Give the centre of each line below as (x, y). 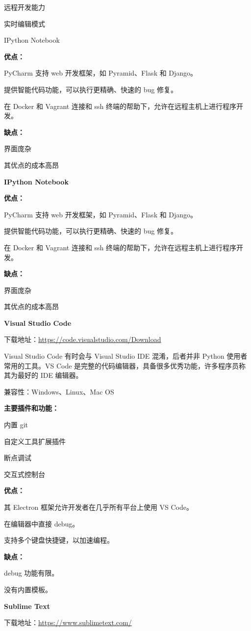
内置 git (16, 425)
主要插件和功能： (31, 408)
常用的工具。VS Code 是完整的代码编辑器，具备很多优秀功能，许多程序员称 (125, 365)
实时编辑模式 (25, 23)
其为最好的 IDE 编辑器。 (43, 375)
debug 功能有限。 (31, 573)
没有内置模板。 (28, 589)
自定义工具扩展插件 (35, 441)
